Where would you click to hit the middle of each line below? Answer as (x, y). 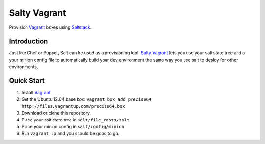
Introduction (28, 41)
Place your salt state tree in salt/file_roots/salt (75, 120)
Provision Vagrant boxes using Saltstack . (50, 27)
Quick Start (27, 81)
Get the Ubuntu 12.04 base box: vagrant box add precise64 (86, 99)
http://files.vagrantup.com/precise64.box (73, 106)
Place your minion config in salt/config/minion (73, 127)
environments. (24, 67)
